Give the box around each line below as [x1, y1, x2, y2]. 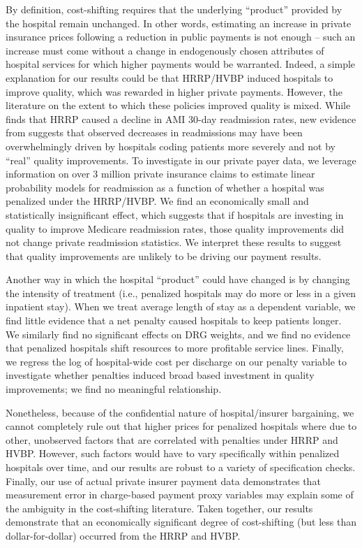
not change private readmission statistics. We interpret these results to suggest [6, 235, 342, 250]
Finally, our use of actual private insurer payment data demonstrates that [6, 473, 321, 488]
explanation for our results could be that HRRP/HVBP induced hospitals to [6, 70, 333, 85]
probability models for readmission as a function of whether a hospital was [6, 180, 324, 194]
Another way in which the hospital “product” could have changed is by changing [6, 272, 350, 287]
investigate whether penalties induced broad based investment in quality [6, 368, 315, 382]
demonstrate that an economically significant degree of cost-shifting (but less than [6, 514, 356, 529]
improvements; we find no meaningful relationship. [6, 382, 222, 396]
